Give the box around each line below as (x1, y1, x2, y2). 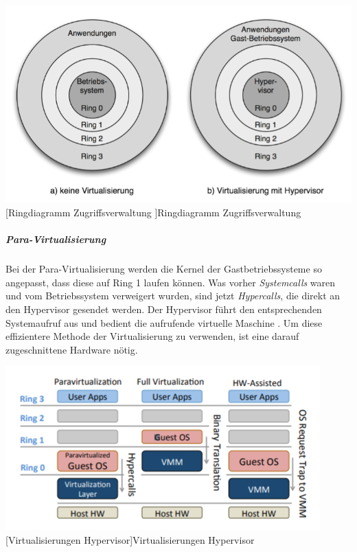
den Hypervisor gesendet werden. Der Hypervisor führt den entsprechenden (5, 301, 322, 316)
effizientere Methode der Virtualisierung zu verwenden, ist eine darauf (5, 329, 299, 343)
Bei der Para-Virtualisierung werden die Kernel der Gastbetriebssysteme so (5, 262, 322, 276)
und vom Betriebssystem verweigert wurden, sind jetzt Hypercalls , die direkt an (5, 288, 341, 303)
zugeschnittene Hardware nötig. (5, 342, 138, 356)
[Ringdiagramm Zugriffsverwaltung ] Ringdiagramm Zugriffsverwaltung (5, 205, 301, 219)
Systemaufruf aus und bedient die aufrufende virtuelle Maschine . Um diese (5, 315, 323, 330)
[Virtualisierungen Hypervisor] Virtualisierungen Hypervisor (5, 532, 255, 547)
